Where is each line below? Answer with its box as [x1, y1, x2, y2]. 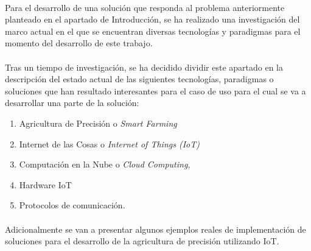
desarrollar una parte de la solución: [5, 96, 139, 109]
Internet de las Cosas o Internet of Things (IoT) [19, 137, 200, 150]
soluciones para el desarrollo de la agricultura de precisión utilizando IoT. [5, 235, 279, 247]
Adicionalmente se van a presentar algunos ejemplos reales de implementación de [5, 222, 306, 235]
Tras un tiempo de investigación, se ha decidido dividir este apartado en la [5, 60, 283, 73]
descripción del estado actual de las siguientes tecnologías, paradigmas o [5, 72, 274, 85]
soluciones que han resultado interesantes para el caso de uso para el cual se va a [5, 84, 306, 97]
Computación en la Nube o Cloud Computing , [19, 158, 190, 171]
